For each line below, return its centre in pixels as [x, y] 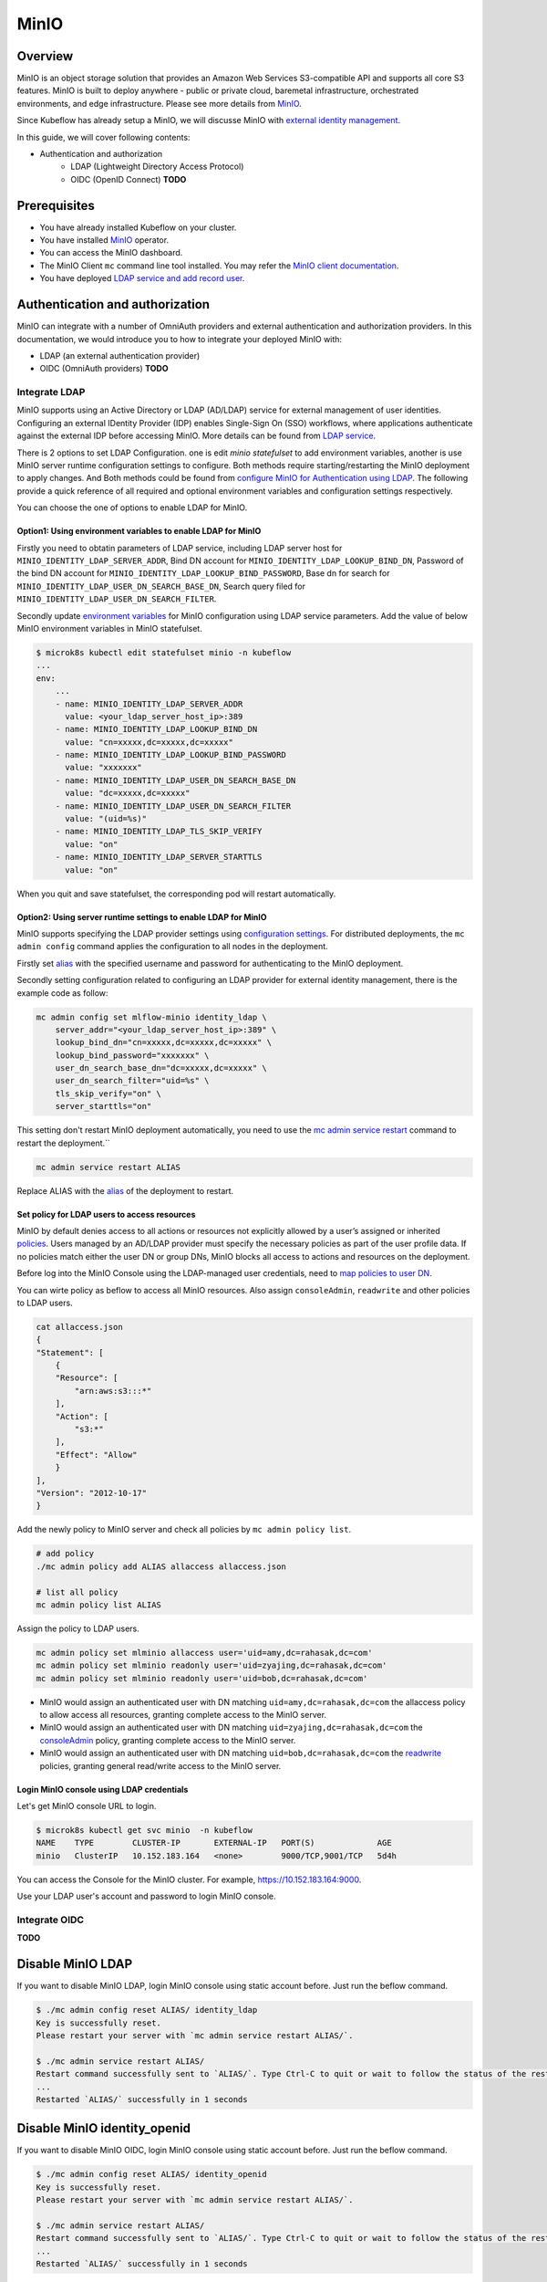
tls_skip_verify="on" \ [108, 1094]
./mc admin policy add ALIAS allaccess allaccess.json [161, 1566]
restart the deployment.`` [64, 1143]
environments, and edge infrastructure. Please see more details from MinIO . [160, 103]
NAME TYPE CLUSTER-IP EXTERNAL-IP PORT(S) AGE [214, 1843]
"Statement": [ [70, 1352]
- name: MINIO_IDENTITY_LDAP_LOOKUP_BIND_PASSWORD [170, 755]
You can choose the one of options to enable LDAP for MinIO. [132, 508]
